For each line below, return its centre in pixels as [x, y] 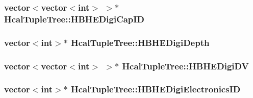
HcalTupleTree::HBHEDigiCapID [74, 19]
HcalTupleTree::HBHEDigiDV [185, 66]
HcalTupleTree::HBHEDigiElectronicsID [156, 89]
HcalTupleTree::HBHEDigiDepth [140, 42]
